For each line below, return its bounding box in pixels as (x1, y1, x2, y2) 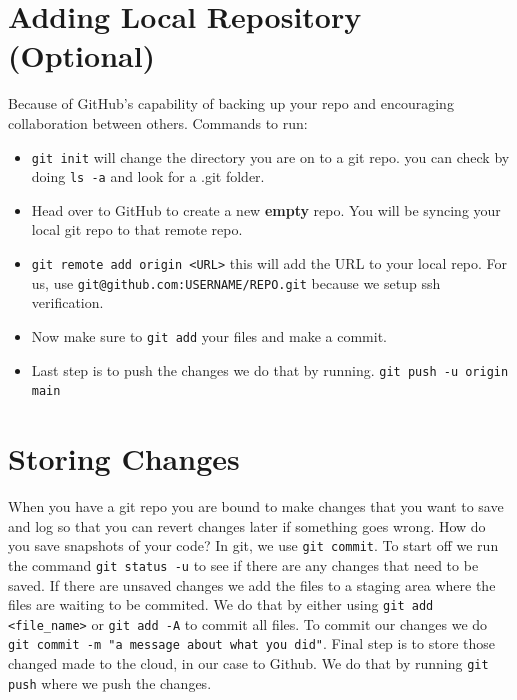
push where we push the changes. (8, 672, 212, 693)
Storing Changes (8, 438, 240, 479)
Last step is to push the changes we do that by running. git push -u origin (31, 359, 509, 380)
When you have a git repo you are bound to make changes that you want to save (8, 496, 504, 516)
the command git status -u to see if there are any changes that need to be (8, 554, 479, 575)
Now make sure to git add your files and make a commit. (31, 325, 387, 346)
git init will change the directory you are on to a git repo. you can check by (31, 146, 510, 167)
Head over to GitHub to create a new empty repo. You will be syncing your (31, 199, 501, 220)
